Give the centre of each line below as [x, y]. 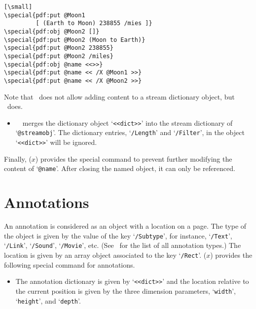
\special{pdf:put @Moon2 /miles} [59, 56]
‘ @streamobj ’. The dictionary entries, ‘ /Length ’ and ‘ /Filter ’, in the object [130, 132]
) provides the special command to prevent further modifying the [134, 158]
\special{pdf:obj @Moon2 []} [52, 31]
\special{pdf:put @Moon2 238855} [59, 48]
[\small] [18, 7]
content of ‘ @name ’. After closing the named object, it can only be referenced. [120, 168]
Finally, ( [18, 158]
